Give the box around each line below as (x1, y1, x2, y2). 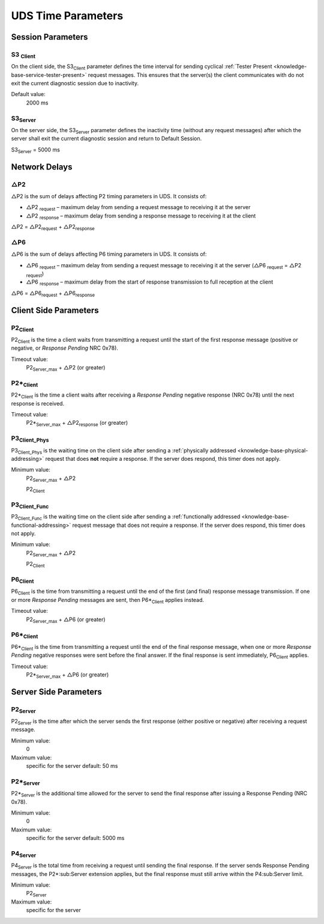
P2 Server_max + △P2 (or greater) (26, 364, 106, 372)
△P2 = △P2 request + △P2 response (11, 223, 95, 231)
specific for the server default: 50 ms (26, 762, 118, 769)
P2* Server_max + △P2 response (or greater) (26, 419, 128, 428)
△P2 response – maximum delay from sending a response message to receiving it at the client (26, 212, 256, 220)
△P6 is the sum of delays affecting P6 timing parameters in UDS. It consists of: (11, 251, 207, 258)
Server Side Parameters (11, 687, 102, 697)
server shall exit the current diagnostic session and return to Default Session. (11, 135, 202, 142)
